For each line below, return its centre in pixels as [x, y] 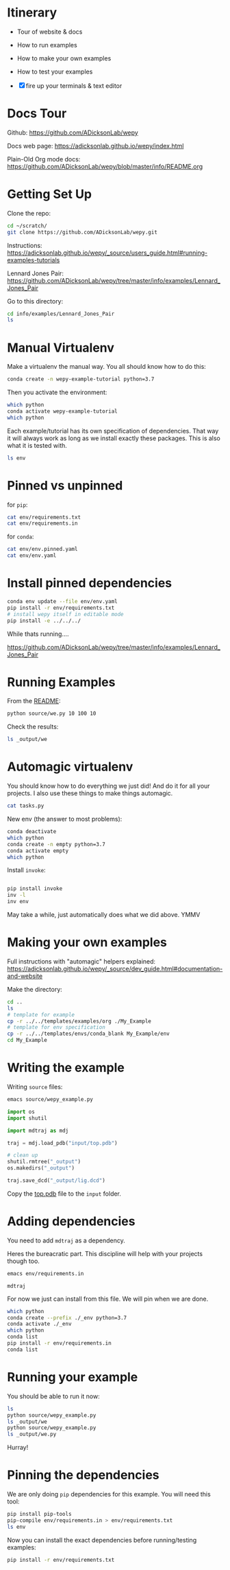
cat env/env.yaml [32, 556]
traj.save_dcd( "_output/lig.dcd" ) [56, 1181]
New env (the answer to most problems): [65, 819]
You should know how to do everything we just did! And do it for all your [108, 786]
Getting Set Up [50, 194]
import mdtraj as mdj [38, 1130]
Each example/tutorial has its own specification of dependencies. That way [113, 431]
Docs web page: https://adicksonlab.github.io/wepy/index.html [95, 146]
